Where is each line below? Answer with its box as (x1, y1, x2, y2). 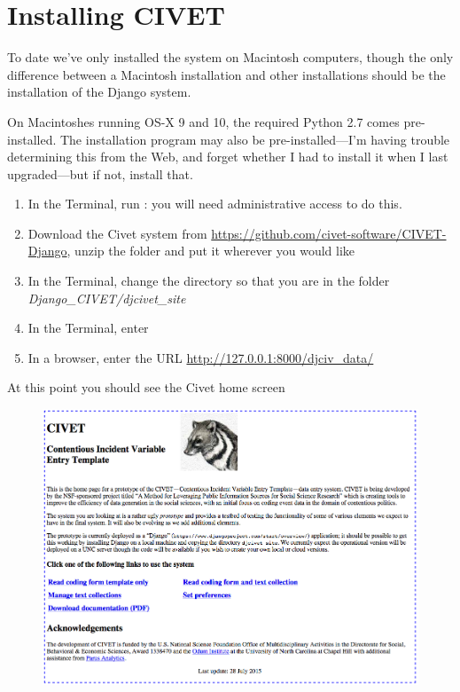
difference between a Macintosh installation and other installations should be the (7, 65, 446, 83)
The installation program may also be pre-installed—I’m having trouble (59, 130, 450, 148)
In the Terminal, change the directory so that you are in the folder (27, 271, 390, 290)
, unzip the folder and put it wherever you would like (66, 241, 355, 260)
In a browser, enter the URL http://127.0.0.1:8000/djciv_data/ (27, 348, 374, 366)
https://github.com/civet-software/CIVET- (211, 224, 447, 242)
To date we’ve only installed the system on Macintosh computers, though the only (7, 48, 454, 67)
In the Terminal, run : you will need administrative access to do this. (27, 194, 402, 213)
